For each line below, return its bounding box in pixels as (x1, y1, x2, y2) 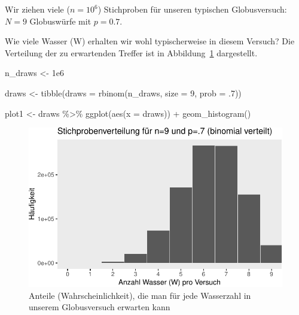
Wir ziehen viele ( (5, 3, 70, 15)
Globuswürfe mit (29, 14, 91, 27)
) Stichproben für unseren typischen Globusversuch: (97, 3, 287, 15)
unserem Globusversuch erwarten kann (29, 301, 170, 313)
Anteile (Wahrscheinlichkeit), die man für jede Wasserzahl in (29, 289, 251, 301)
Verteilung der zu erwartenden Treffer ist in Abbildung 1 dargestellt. (5, 46, 258, 59)
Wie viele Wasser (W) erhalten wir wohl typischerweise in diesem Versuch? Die (5, 35, 295, 47)
